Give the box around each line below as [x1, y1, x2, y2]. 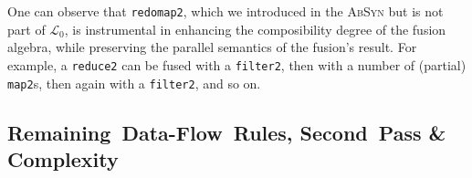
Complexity [7, 144, 119, 173]
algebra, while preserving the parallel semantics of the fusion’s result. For [7, 37, 417, 57]
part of [7, 19, 46, 38]
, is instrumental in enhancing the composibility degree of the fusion [64, 19, 446, 38]
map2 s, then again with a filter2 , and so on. [7, 73, 261, 92]
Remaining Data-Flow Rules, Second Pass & [7, 118, 446, 146]
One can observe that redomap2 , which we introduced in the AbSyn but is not [7, 2, 444, 20]
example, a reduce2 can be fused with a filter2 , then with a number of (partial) [7, 55, 467, 74]
